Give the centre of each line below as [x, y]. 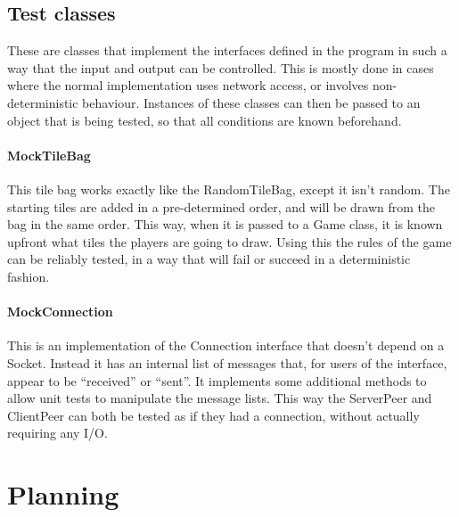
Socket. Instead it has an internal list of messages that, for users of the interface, [227, 362]
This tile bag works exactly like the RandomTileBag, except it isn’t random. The [229, 189]
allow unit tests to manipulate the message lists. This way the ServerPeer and [220, 398]
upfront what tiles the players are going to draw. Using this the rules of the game [229, 241]
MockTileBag [49, 155]
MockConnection [60, 312]
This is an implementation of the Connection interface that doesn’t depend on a [226, 345]
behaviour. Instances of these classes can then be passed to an [251, 102]
